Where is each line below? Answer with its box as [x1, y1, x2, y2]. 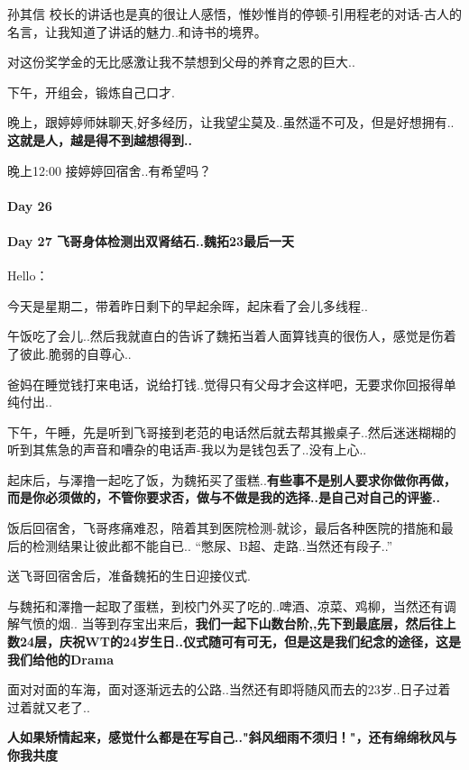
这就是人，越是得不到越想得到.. [7, 130, 192, 149]
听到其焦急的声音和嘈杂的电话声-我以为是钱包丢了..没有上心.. [7, 440, 367, 459]
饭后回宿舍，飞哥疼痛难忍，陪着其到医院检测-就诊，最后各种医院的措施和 [7, 518, 441, 537]
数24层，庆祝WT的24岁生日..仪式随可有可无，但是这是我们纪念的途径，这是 [7, 632, 461, 651]
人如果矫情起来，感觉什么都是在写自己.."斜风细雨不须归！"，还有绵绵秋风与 [7, 728, 457, 747]
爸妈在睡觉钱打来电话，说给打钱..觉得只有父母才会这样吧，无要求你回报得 [7, 374, 444, 393]
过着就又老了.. [7, 697, 90, 716]
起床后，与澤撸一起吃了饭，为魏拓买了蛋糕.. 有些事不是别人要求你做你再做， [7, 470, 456, 489]
